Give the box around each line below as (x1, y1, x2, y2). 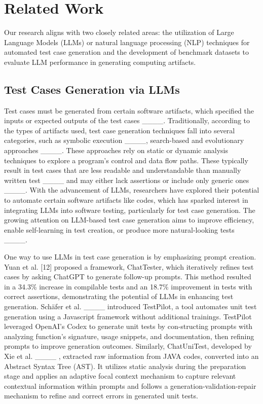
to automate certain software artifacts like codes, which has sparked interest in (4, 195, 248, 205)
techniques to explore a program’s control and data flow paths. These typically (4, 155, 248, 165)
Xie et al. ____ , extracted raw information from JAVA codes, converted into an (4, 350, 259, 361)
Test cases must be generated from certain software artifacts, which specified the (4, 105, 254, 116)
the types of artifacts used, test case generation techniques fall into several (4, 125, 235, 135)
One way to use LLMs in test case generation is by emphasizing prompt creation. (4, 251, 256, 262)
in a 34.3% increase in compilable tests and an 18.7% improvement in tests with (4, 281, 252, 291)
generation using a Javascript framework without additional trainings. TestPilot (4, 311, 252, 321)
